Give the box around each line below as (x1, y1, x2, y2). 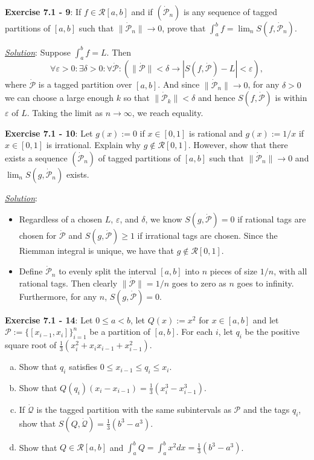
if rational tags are (237, 213, 306, 225)
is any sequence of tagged (184, 5, 277, 18)
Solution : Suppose (5, 45, 71, 58)
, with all (274, 265, 307, 277)
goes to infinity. (237, 277, 294, 290)
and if (131, 5, 153, 18)
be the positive (245, 325, 300, 338)
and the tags (243, 403, 290, 415)
